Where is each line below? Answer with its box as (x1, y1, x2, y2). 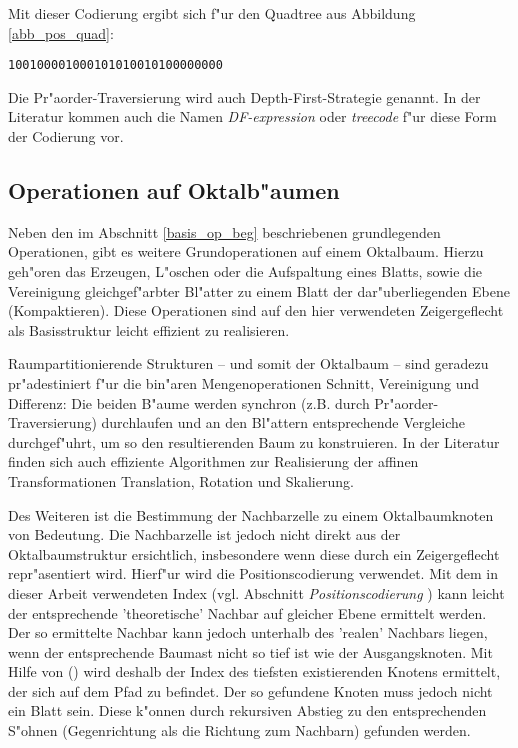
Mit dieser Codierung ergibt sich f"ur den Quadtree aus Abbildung (8, 3, 416, 23)
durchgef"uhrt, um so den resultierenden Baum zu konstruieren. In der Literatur (8, 431, 500, 452)
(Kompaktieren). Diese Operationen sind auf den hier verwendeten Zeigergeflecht (8, 300, 504, 321)
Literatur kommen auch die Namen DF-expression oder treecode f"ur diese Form (8, 106, 497, 127)
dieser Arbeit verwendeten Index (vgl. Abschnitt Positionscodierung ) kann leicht (8, 582, 505, 603)
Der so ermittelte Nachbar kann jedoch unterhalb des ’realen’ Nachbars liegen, (8, 622, 488, 643)
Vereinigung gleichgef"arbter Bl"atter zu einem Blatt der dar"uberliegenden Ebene (8, 280, 510, 301)
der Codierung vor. (8, 126, 124, 147)
